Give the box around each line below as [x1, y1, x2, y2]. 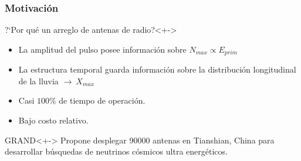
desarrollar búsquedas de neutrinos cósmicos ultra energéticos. [5, 145, 228, 157]
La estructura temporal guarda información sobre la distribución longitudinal [18, 63, 296, 76]
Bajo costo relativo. [18, 114, 89, 126]
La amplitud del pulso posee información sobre [18, 43, 187, 55]
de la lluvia [18, 74, 59, 87]
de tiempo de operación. [59, 94, 146, 107]
